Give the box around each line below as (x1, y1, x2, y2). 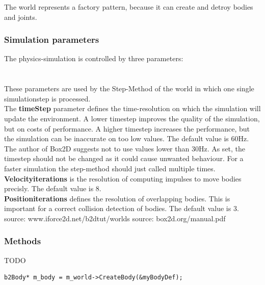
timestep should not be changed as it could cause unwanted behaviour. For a (4, 153, 244, 164)
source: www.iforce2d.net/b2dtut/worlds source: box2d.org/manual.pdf (4, 213, 226, 223)
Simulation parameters (4, 33, 99, 46)
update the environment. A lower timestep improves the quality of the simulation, (4, 113, 260, 123)
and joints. (4, 11, 37, 22)
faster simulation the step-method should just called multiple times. (4, 163, 216, 173)
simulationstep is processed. (4, 93, 91, 103)
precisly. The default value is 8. (4, 183, 101, 194)
